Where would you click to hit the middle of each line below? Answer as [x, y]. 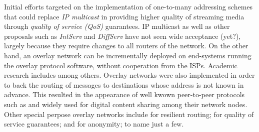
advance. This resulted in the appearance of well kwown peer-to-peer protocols [124, 94]
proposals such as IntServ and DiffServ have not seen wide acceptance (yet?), [122, 36]
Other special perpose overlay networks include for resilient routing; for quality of [129, 114]
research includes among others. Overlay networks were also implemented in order [129, 75]
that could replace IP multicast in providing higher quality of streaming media [124, 16]
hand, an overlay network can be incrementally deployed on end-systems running [128, 55]
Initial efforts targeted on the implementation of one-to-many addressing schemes [128, 6]
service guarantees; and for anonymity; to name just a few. [94, 124]
